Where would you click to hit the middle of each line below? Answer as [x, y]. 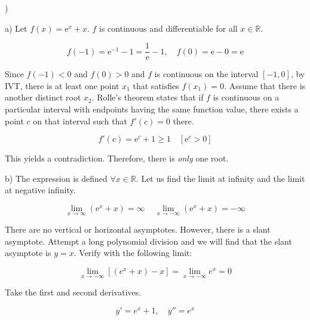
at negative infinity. [40, 190]
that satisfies [156, 85]
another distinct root [43, 97]
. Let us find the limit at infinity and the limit [220, 178]
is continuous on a [246, 97]
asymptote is [28, 253]
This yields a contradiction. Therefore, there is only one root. [117, 158]
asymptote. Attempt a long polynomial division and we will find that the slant [148, 241]
